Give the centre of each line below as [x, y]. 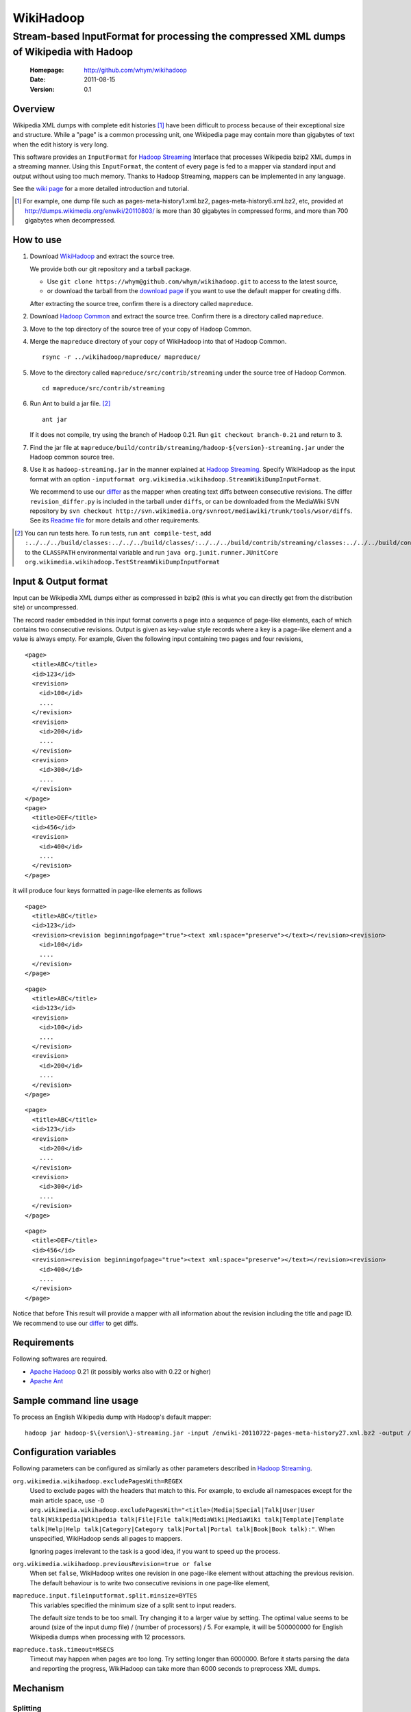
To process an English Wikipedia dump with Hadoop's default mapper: [112, 1417]
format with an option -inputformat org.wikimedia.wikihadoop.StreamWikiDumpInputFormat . [175, 479]
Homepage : [47, 70]
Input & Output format [60, 581]
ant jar [55, 419]
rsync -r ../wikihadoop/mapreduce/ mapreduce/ [122, 357]
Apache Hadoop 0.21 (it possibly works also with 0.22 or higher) [121, 1371]
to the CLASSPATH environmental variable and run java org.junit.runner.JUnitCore [152, 552]
